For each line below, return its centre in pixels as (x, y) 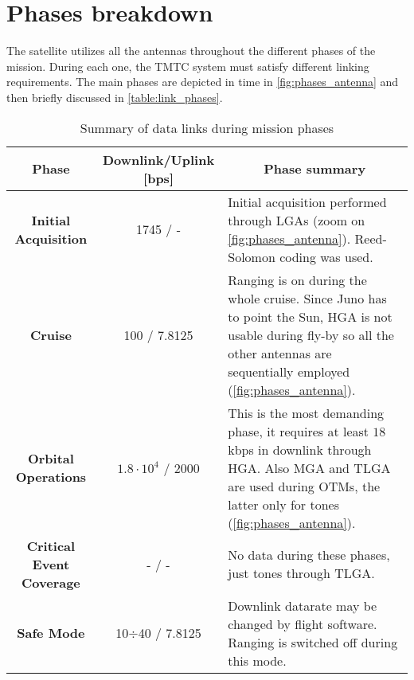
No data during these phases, (309, 555)
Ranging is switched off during (313, 642)
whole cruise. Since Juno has (307, 298)
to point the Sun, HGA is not (310, 316)
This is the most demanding (306, 412)
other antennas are (280, 353)
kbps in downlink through (300, 449)
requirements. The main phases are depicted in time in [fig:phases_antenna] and (203, 82)
